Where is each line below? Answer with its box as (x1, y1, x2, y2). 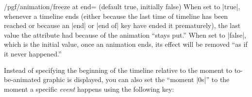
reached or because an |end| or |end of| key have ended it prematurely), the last (4, 20, 241, 30)
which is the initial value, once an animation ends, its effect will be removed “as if (4, 39, 248, 49)
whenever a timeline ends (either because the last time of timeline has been (4, 11, 228, 21)
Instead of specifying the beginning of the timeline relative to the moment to (4, 65, 232, 75)
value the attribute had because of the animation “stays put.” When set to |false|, (4, 29, 246, 40)
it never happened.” (4, 48, 62, 58)
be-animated (4, 74, 41, 84)
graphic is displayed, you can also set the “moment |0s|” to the (43, 74, 230, 84)
